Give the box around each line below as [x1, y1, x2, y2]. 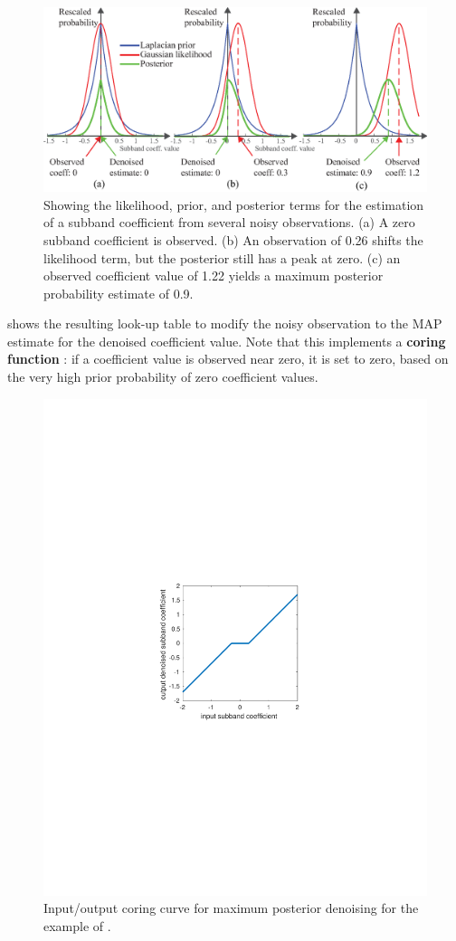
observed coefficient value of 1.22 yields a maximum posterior [43, 266, 384, 285]
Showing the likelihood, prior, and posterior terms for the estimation [43, 195, 424, 214]
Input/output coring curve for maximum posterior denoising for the [43, 898, 419, 917]
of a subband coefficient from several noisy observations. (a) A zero [43, 213, 415, 232]
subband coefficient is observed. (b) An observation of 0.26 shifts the [43, 230, 423, 249]
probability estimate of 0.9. [43, 283, 194, 302]
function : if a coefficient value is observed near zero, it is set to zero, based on [7, 349, 449, 368]
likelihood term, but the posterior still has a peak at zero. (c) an [43, 248, 401, 267]
